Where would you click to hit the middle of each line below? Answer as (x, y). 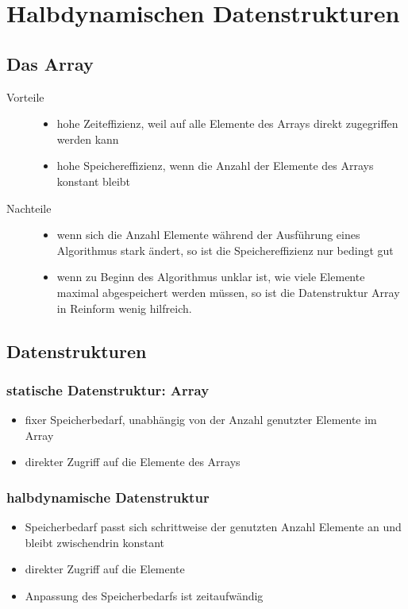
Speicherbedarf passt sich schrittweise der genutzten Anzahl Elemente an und (213, 527)
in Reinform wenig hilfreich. (124, 308)
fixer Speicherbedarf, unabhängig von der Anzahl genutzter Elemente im (201, 420)
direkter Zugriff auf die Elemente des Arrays (133, 462)
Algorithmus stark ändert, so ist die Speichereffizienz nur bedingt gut (225, 250)
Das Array (50, 63)
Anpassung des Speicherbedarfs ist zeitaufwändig (144, 595)
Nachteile (29, 208)
